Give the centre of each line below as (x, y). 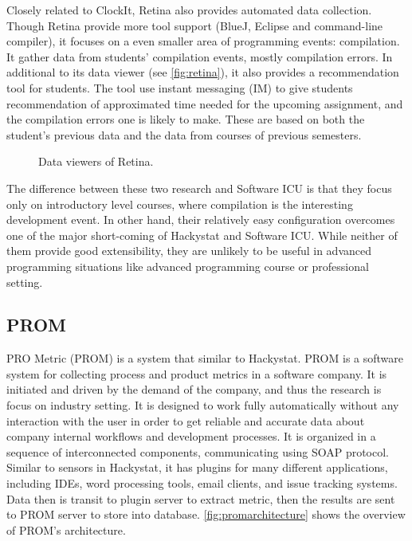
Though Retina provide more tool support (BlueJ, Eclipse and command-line (195, 25)
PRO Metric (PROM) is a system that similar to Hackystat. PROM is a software (205, 358)
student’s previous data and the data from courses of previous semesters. (184, 134)
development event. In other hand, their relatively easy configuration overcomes (201, 220)
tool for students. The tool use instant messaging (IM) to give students (180, 87)
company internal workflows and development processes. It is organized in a (191, 436)
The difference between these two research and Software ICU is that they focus (199, 188)
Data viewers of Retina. (96, 161)
